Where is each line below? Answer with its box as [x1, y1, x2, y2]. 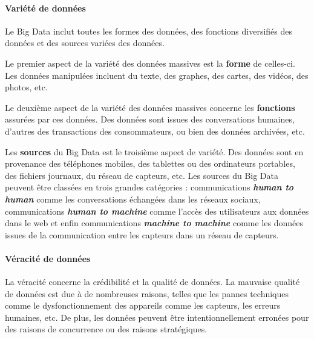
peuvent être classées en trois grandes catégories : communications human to [5, 181, 294, 193]
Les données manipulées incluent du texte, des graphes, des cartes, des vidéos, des [5, 69, 309, 81]
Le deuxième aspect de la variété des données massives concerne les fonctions [5, 101, 295, 113]
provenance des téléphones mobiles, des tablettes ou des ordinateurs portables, [5, 157, 295, 170]
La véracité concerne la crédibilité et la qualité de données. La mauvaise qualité [5, 275, 300, 288]
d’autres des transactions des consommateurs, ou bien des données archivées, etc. [5, 124, 305, 137]
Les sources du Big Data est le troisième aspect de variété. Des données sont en [5, 145, 304, 158]
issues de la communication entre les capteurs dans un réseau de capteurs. [5, 228, 279, 241]
